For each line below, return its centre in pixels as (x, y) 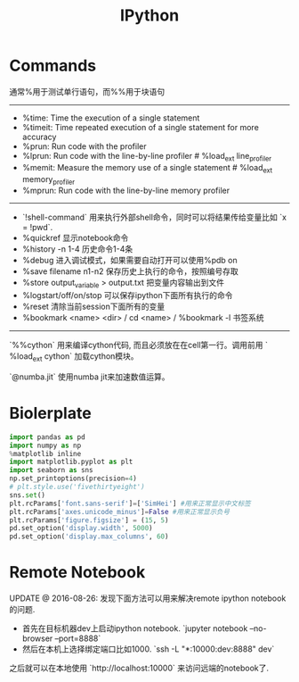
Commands (53, 66)
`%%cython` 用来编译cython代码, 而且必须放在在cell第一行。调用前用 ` (139, 345)
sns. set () (28, 495)
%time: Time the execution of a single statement (111, 118)
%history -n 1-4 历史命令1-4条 (77, 249)
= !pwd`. (37, 228)
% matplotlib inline (45, 453)
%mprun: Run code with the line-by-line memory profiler (125, 191)
